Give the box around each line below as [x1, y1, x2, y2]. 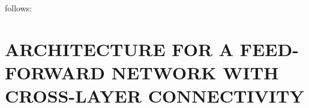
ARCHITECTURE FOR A [5, 36, 234, 61]
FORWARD [5, 60, 106, 84]
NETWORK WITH [111, 60, 279, 84]
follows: [5, 2, 32, 14]
